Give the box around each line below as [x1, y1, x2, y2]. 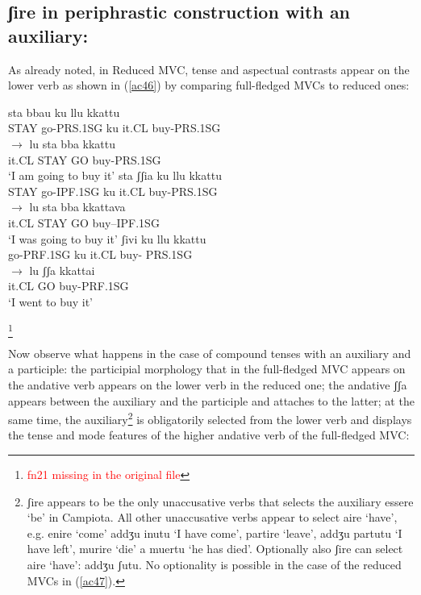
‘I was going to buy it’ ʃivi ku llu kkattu [8, 230, 206, 247]
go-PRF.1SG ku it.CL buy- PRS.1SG [8, 246, 193, 263]
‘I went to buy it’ [8, 293, 93, 310]
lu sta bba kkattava [29, 198, 126, 215]
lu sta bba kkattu [29, 135, 116, 152]
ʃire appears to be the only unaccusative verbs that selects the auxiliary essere [27, 493, 414, 510]
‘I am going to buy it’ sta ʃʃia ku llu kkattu [8, 167, 222, 184]
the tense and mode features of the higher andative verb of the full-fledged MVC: [8, 426, 410, 443]
